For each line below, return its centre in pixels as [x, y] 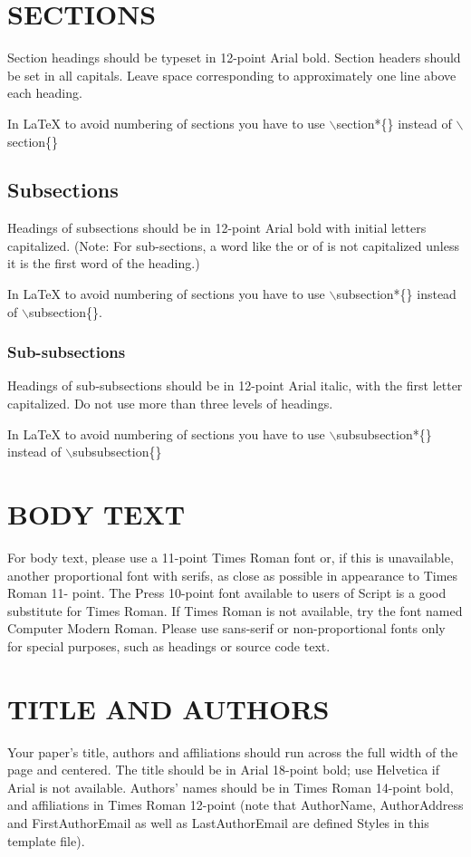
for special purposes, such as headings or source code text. [169, 645]
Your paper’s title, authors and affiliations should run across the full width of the [233, 751]
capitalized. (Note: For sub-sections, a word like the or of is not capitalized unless [233, 245]
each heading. [45, 93]
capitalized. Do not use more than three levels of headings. [170, 404]
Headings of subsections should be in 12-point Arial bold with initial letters [217, 228]
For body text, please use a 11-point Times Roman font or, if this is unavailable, [231, 557]
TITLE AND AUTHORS [168, 708]
